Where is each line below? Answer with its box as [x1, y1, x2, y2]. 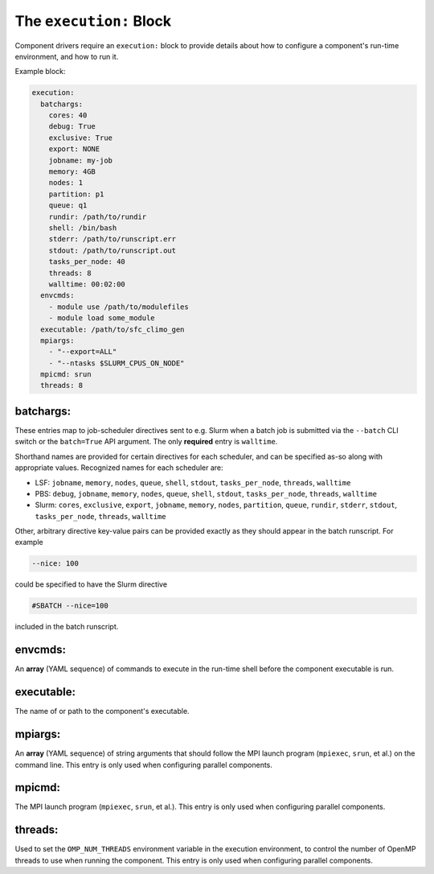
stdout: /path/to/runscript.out [48, 245, 177, 255]
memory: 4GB [48, 167, 96, 176]
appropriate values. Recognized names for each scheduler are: [14, 463, 224, 472]
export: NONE [48, 145, 100, 154]
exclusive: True [48, 133, 113, 142]
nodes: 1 [48, 178, 84, 188]
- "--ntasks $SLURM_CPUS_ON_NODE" [48, 358, 185, 368]
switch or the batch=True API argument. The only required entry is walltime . [14, 437, 278, 447]
